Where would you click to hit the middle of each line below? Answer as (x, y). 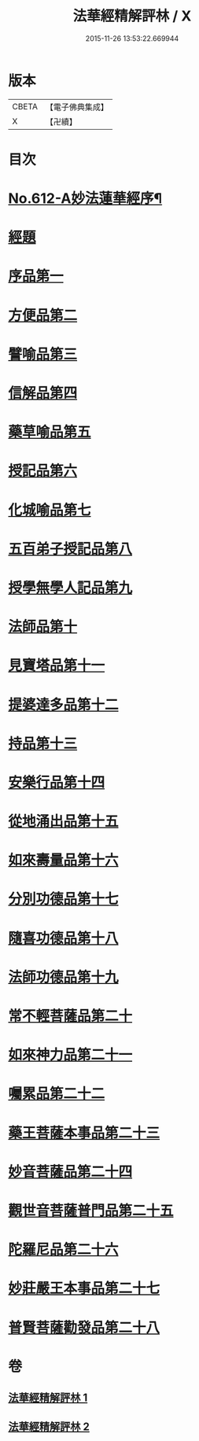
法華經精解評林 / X (132, 16)
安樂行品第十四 (57, 782)
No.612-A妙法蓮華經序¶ (85, 199)
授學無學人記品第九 (70, 588)
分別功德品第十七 (64, 899)
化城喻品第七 (50, 510)
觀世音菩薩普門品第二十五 (91, 1210)
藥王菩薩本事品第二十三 (84, 1133)
